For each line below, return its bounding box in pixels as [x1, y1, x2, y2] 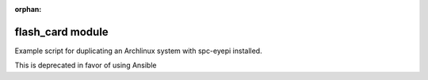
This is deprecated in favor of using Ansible [14, 60, 157, 70]
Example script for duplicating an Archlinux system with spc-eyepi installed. [14, 46, 262, 55]
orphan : [14, 5, 42, 13]
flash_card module [14, 25, 109, 39]
